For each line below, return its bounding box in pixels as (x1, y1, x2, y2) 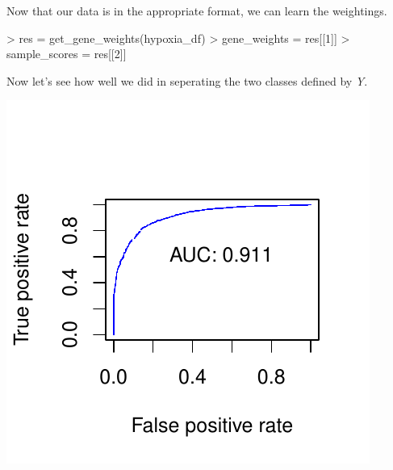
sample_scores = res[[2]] (6, 45, 127, 62)
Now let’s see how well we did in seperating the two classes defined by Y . (6, 72, 368, 89)
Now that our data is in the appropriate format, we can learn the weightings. (6, 2, 387, 19)
